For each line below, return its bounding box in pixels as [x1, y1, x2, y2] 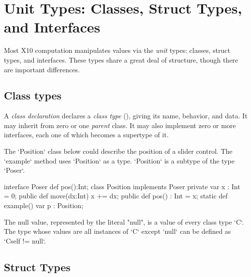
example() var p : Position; [4, 200, 84, 211]
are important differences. [4, 64, 80, 74]
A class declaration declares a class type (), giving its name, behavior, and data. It [4, 111, 248, 121]
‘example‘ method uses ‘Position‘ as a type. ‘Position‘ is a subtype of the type [4, 155, 235, 165]
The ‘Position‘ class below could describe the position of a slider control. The [4, 146, 233, 156]
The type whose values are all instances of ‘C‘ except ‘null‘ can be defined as [4, 226, 231, 236]
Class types [4, 88, 62, 103]
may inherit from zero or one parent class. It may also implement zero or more [4, 120, 236, 130]
